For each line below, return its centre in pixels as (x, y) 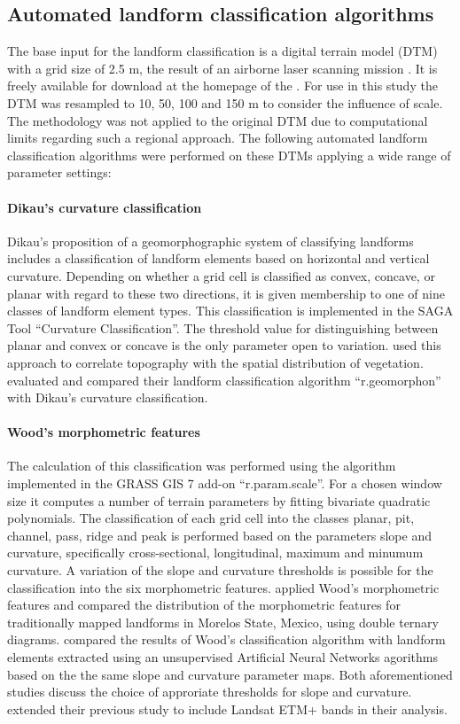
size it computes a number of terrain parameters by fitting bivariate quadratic (219, 500)
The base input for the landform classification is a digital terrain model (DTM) (222, 51)
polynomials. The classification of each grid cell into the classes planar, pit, (211, 518)
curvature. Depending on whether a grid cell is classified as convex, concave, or (221, 275)
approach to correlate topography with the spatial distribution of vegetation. (215, 362)
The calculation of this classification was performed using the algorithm (202, 466)
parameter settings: (59, 172)
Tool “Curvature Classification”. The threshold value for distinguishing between (223, 327)
